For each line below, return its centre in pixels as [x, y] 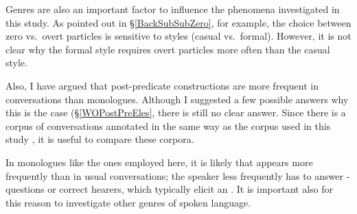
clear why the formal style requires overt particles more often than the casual [168, 49]
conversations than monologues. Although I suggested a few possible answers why [177, 99]
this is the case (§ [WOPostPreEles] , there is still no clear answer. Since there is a [176, 112]
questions [25, 189]
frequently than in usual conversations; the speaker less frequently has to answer [174, 175]
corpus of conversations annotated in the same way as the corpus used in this [168, 125]
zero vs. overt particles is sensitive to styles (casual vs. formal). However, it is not [178, 36]
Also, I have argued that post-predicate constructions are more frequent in [162, 85]
